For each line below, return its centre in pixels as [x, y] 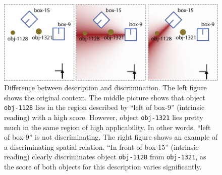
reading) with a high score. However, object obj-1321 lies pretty [104, 117]
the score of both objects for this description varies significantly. [103, 167]
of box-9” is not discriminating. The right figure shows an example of [111, 137]
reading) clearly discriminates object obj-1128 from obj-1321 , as [105, 157]
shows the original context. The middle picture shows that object [105, 97]
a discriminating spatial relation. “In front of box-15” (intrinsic [101, 147]
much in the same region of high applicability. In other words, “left [107, 127]
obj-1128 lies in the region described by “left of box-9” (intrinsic [104, 107]
